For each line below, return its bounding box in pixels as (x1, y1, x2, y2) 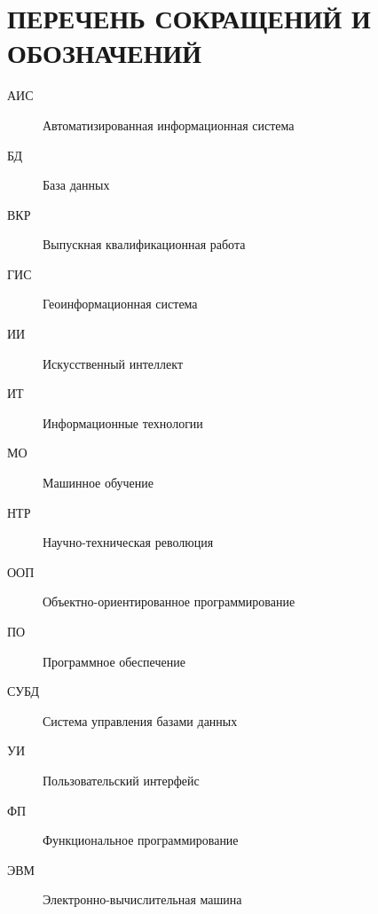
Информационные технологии (43, 413, 203, 432)
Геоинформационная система (43, 294, 198, 313)
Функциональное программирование (43, 831, 239, 849)
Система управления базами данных (43, 711, 238, 730)
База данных (43, 176, 110, 194)
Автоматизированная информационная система (43, 115, 295, 134)
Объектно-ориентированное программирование (43, 592, 295, 611)
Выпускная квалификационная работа (43, 235, 246, 254)
